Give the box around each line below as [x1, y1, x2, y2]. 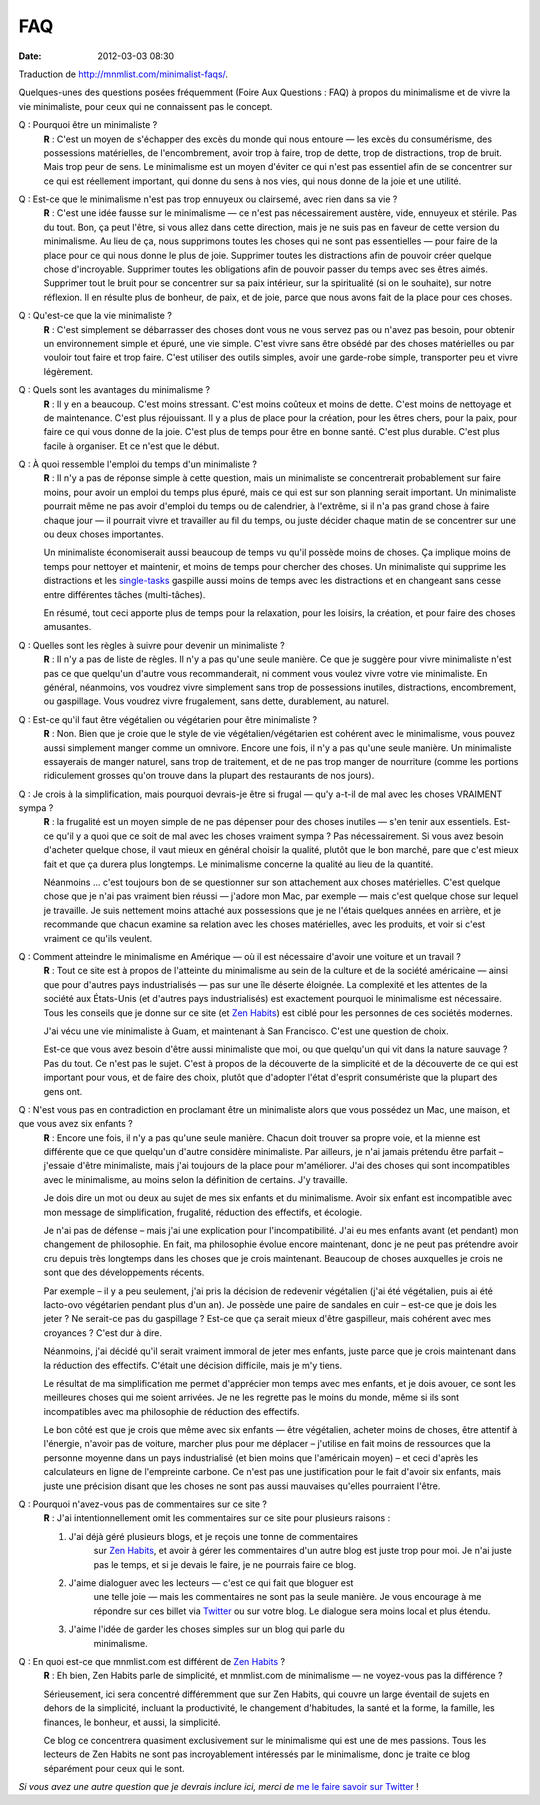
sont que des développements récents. [43, 1266, 205, 1279]
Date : [18, 50, 42, 62]
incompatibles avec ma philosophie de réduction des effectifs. [43, 1405, 300, 1417]
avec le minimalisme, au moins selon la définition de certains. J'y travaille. [43, 1173, 349, 1185]
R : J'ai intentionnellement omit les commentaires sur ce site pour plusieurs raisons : [43, 1512, 391, 1524]
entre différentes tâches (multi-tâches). [43, 588, 206, 600]
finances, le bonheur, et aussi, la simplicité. [43, 1716, 221, 1728]
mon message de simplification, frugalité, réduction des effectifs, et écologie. [43, 1206, 363, 1218]
